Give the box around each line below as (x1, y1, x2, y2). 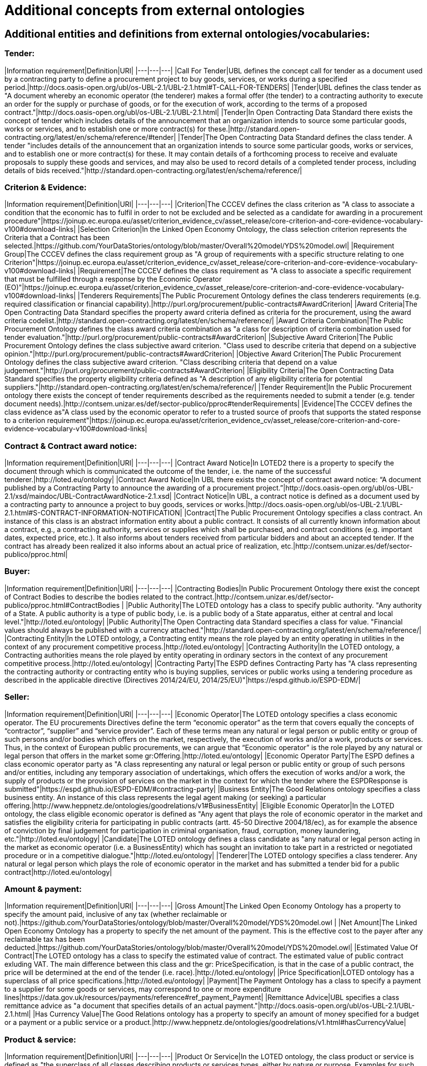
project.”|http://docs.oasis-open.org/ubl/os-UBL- (256, 484, 414, 492)
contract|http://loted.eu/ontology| (4, 867, 112, 876)
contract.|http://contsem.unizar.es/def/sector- (185, 592, 334, 601)
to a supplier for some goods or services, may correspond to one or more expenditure (4, 985, 281, 994)
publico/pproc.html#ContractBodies (4, 600, 120, 609)
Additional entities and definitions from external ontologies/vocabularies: (4, 27, 370, 40)
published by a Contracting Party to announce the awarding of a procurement (4, 484, 254, 492)
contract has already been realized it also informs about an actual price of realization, (4, 542, 279, 551)
